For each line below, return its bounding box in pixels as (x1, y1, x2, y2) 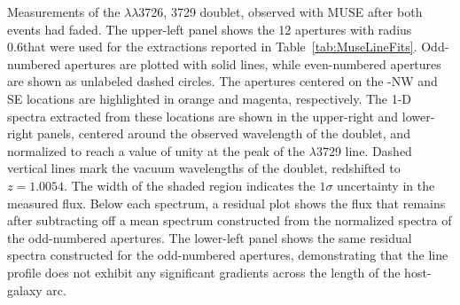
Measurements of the (7, 3, 121, 20)
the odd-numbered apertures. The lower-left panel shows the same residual (7, 228, 412, 246)
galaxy (7, 280, 43, 299)
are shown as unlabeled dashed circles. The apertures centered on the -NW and (7, 72, 438, 90)
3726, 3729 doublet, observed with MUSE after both (138, 3, 423, 20)
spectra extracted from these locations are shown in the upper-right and (7, 106, 399, 125)
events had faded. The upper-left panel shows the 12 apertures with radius (7, 20, 412, 38)
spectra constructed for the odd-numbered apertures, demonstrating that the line (7, 246, 448, 264)
